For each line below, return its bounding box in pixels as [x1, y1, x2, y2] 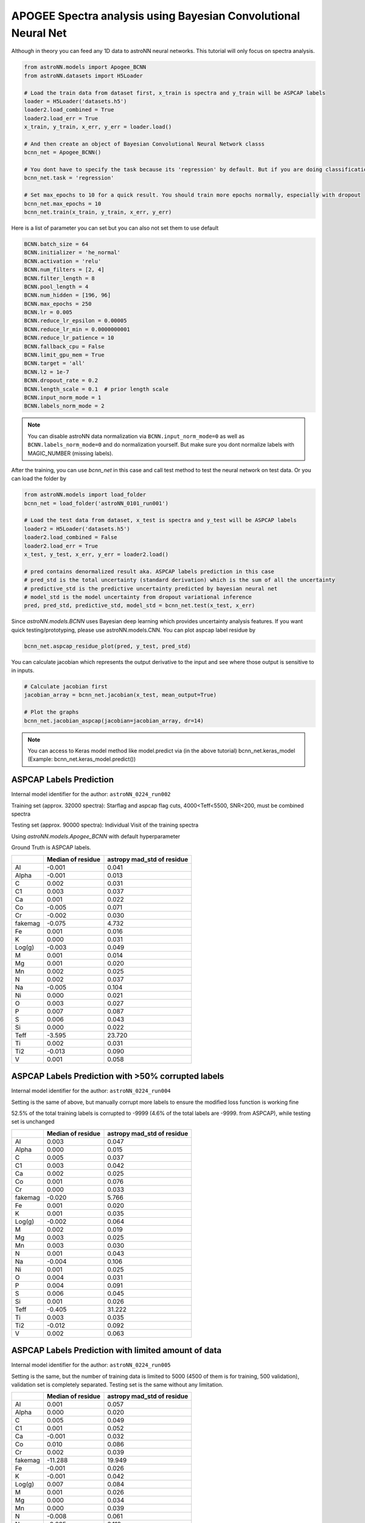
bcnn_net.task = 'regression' [24, 174, 114, 182]
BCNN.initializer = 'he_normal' [24, 249, 121, 256]
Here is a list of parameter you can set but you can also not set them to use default [11, 224, 219, 231]
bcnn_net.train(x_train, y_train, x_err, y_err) [24, 208, 172, 216]
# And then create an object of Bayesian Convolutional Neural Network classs [24, 140, 265, 147]
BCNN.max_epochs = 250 [24, 300, 92, 307]
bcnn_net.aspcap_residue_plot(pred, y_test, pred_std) [24, 643, 191, 649]
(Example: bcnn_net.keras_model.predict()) [27, 755, 136, 763]
